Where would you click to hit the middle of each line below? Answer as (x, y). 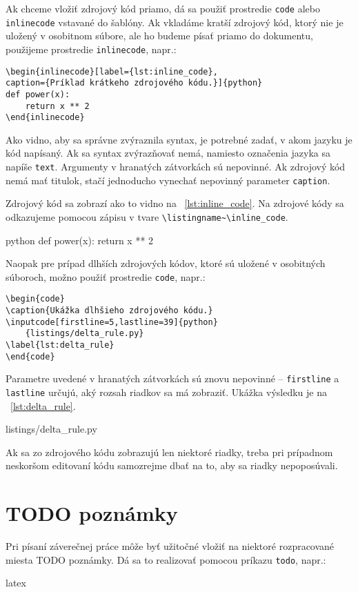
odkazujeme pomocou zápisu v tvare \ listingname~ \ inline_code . (147, 216)
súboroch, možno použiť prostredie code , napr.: (106, 276)
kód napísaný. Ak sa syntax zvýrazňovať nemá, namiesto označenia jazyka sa (168, 153)
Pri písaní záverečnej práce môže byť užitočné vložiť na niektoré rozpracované (170, 546)
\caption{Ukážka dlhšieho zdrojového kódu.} (109, 311)
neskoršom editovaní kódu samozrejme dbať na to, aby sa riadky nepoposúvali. (172, 465)
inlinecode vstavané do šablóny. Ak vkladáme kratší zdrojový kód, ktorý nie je (175, 22)
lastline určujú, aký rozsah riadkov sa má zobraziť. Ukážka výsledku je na (167, 392)
